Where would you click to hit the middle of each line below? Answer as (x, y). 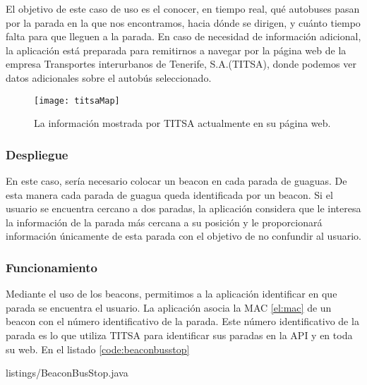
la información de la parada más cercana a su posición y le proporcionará (164, 222)
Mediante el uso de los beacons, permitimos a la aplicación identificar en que (172, 294)
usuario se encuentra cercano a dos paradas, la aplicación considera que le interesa (183, 208)
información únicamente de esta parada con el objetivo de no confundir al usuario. (183, 236)
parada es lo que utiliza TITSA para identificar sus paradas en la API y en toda (179, 335)
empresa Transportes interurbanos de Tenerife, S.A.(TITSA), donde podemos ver (181, 64)
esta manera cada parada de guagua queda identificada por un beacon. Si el (169, 194)
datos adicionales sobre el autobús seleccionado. (109, 77)
